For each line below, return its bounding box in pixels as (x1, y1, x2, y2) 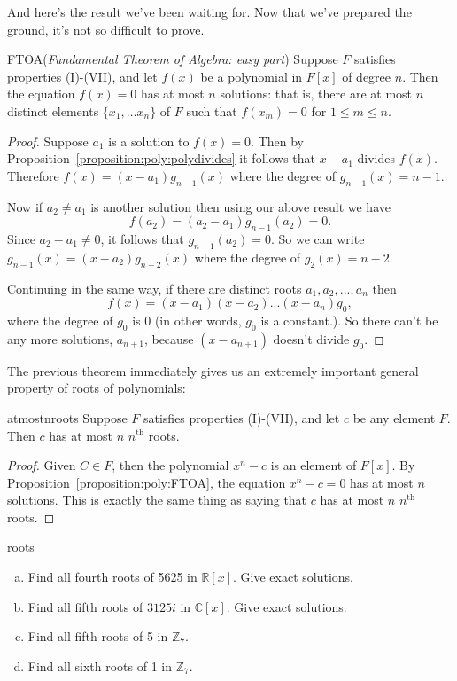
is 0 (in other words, (132, 310, 242, 329)
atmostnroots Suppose (7, 408, 128, 427)
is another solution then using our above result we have (90, 197, 391, 215)
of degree (342, 67, 391, 85)
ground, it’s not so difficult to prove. (7, 20, 205, 38)
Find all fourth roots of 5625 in (27, 567, 198, 586)
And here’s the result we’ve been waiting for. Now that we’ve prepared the (7, 3, 412, 20)
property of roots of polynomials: (7, 379, 186, 397)
